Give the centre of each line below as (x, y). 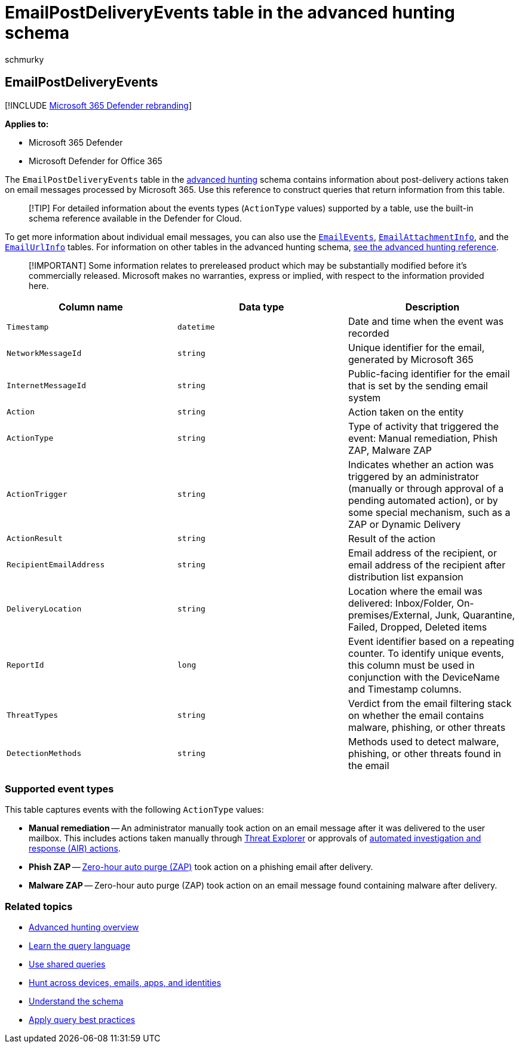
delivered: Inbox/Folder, (401, 603)
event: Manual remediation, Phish (423, 438)
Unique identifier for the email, (416, 347)
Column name (91, 307)
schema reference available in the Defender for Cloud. (135, 218)
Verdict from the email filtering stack (430, 703)
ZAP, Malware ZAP (390, 450)
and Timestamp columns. (405, 689)
